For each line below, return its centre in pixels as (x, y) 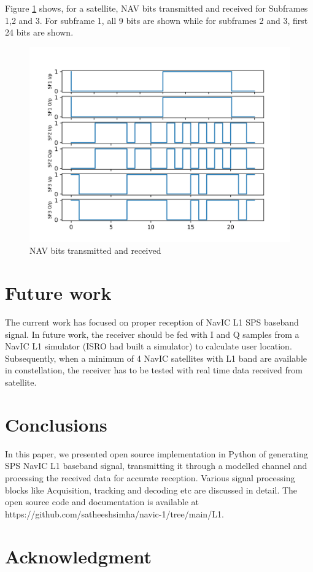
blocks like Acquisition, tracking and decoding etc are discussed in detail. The (151, 490)
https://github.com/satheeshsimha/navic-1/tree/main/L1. (114, 513)
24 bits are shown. (39, 32)
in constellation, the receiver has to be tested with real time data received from (154, 370)
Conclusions (56, 424)
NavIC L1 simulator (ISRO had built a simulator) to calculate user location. (149, 346)
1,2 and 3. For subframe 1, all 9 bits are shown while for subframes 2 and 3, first (156, 20)
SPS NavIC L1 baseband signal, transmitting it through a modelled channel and (156, 466)
